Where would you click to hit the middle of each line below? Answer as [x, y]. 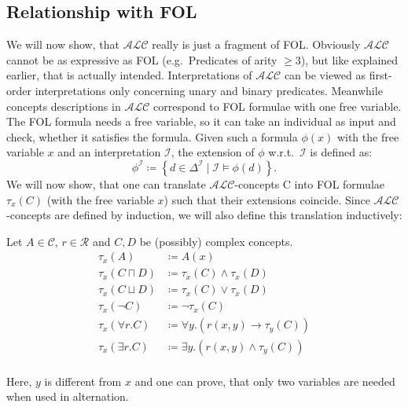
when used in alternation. [68, 396]
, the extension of [213, 152]
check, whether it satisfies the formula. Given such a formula [152, 136]
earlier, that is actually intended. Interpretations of [129, 75]
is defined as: [341, 152]
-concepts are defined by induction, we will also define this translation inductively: [204, 215]
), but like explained [349, 59]
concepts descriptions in [64, 106]
